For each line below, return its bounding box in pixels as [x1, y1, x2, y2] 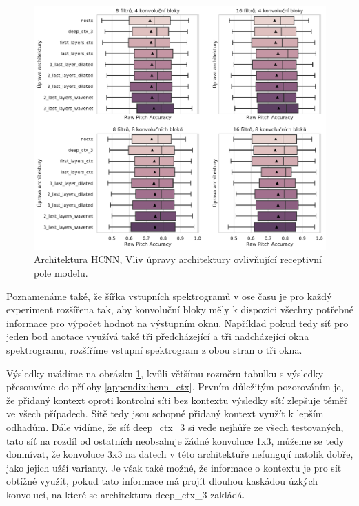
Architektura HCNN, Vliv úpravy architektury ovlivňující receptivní [34, 252, 322, 266]
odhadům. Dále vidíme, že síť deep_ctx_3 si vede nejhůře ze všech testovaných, [6, 419, 344, 434]
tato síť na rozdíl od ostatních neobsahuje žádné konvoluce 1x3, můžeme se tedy [6, 433, 345, 447]
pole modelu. [34, 266, 88, 280]
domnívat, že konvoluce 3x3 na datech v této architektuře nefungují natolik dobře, [6, 447, 353, 461]
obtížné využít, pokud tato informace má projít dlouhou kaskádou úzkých [6, 474, 318, 488]
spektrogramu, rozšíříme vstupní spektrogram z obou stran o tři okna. [6, 343, 302, 357]
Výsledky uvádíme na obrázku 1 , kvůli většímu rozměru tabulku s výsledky [6, 366, 324, 380]
